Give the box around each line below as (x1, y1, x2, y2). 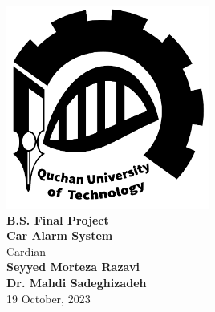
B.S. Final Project (6, 211, 109, 228)
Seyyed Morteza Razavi (6, 258, 140, 275)
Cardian (6, 242, 47, 259)
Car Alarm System (6, 227, 113, 244)
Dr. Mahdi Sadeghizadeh (6, 274, 147, 290)
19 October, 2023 (6, 290, 91, 306)
